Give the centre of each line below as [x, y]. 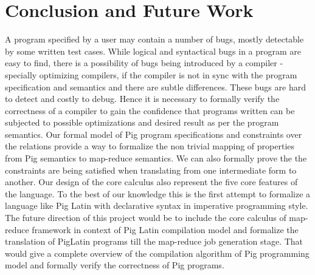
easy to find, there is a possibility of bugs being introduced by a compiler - [144, 63]
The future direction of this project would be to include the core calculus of [146, 218]
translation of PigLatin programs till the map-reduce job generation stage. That [154, 241]
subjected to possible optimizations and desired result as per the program [142, 122]
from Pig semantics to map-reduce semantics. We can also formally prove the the [156, 158]
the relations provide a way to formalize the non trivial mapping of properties [150, 146]
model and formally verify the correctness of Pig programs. [115, 265]
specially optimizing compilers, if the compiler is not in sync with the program [151, 74]
